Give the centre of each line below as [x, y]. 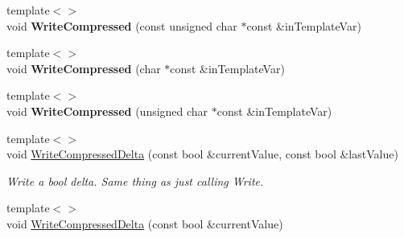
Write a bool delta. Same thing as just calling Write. [135, 181]
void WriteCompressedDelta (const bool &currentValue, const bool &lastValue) [202, 154]
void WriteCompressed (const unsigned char [122, 25]
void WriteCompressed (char [84, 68]
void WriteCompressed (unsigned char [107, 111]
